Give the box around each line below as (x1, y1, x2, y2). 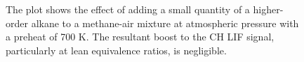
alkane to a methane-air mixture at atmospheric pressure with (31, 15, 299, 30)
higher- (253, 2, 284, 16)
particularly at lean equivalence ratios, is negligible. (6, 42, 227, 57)
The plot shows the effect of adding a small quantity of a (6, 2, 250, 16)
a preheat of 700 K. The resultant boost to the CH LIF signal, (6, 29, 275, 44)
